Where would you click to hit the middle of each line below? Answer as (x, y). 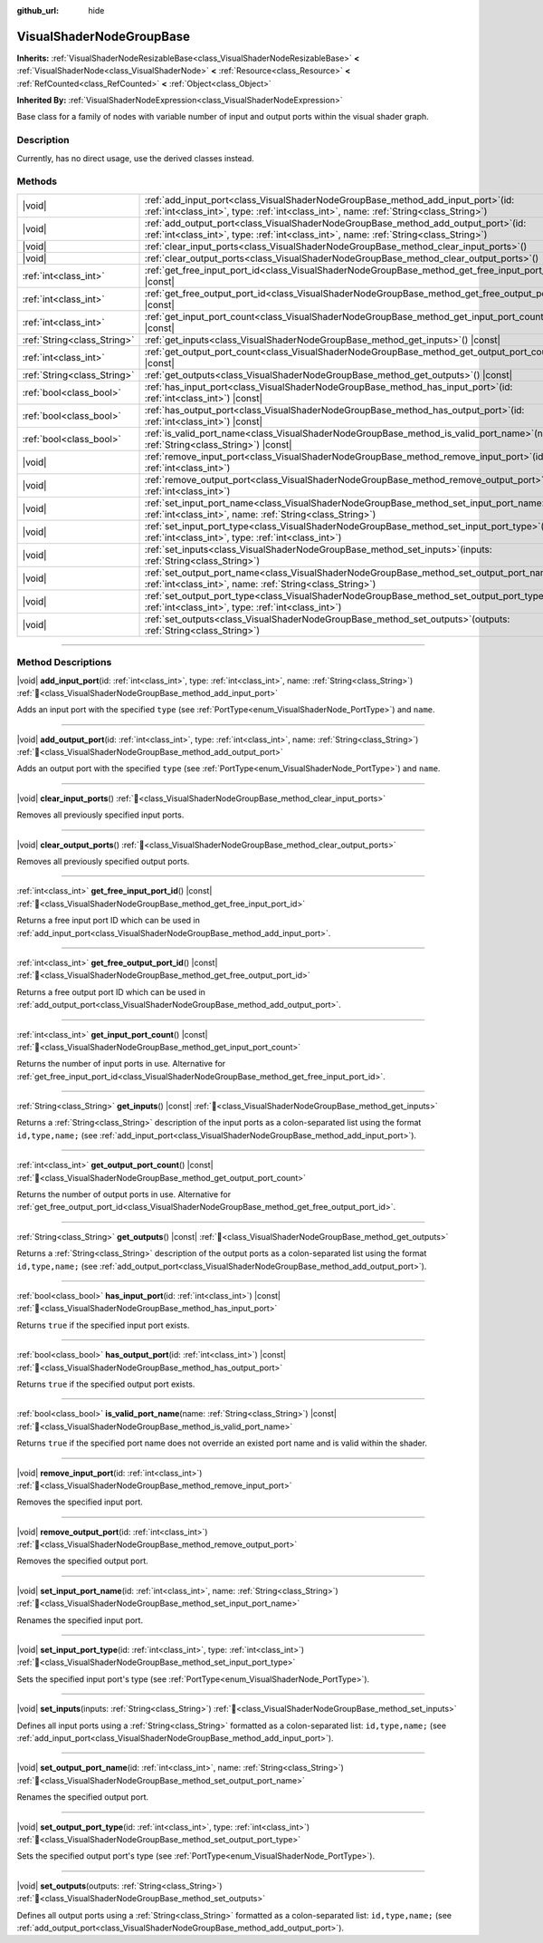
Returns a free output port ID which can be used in (111, 991)
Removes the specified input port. (80, 1502)
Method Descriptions (64, 662)
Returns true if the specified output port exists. (106, 1384)
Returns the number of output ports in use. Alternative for (124, 1194)
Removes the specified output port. (82, 1561)
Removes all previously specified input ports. (100, 815)
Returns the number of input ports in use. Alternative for (121, 1064)
